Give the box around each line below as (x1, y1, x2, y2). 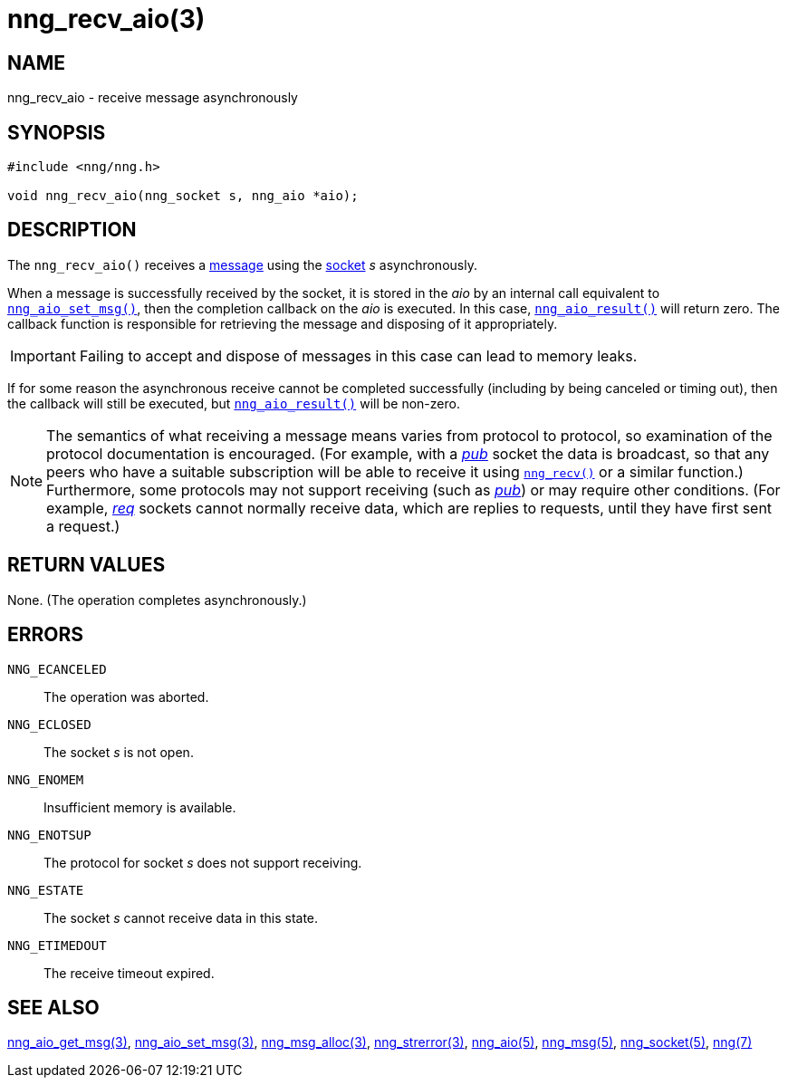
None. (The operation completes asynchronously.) (7, 591, 307, 608)
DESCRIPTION (7, 218, 137, 242)
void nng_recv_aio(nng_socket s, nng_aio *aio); (7, 188, 359, 204)
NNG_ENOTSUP (7, 827, 91, 842)
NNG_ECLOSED (7, 716, 91, 732)
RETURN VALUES (7, 553, 166, 577)
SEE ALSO (7, 995, 100, 1019)
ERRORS (7, 623, 84, 647)
